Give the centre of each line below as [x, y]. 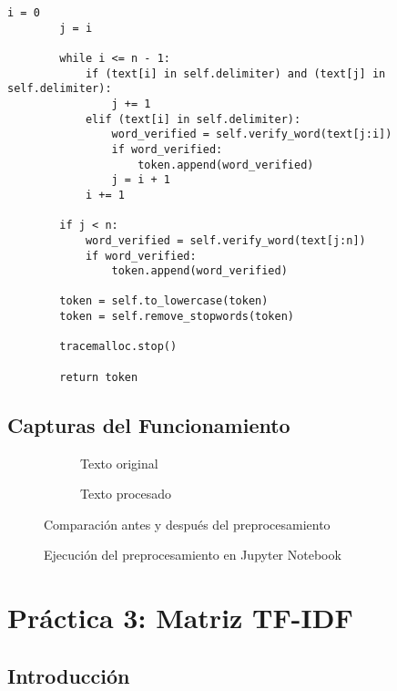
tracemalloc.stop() [118, 347]
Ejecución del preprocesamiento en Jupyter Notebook [193, 555]
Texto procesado [126, 494]
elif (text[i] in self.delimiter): [193, 119]
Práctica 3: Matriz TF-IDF [180, 618]
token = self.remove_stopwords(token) [177, 317]
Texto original [119, 463]
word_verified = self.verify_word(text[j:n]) [225, 240]
